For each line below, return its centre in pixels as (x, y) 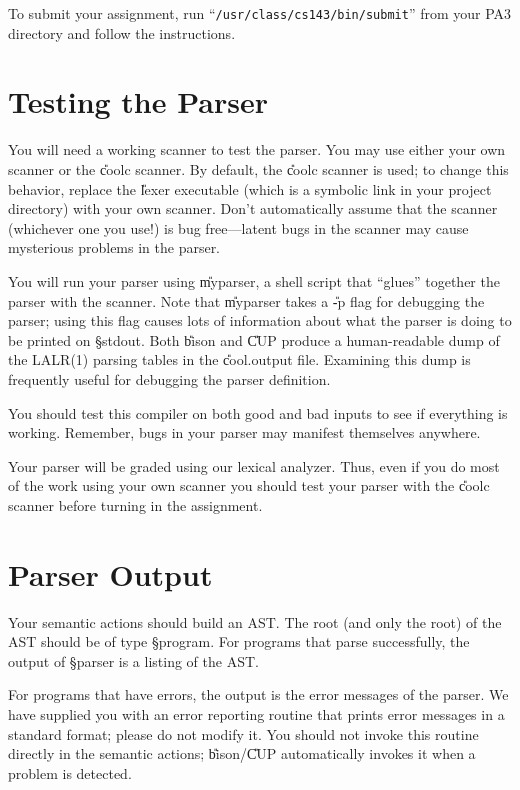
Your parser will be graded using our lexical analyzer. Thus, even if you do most (254, 465)
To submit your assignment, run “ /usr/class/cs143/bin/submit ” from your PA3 (260, 13)
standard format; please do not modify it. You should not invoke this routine (243, 733)
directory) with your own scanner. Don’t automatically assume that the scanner (253, 208)
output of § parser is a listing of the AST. (133, 660)
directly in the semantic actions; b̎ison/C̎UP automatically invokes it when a (242, 753)
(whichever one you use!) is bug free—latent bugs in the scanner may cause (238, 227)
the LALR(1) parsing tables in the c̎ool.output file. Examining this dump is (239, 359)
